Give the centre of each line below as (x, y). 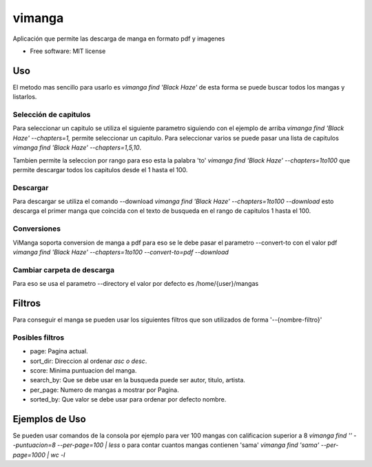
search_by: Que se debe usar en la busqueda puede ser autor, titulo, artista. (138, 380)
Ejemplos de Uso (49, 419)
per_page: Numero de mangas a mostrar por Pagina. (104, 390)
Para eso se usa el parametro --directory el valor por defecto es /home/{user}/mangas (136, 284)
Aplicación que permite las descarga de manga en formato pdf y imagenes (119, 39)
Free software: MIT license (68, 51)
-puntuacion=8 (34, 445)
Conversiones (37, 229)
